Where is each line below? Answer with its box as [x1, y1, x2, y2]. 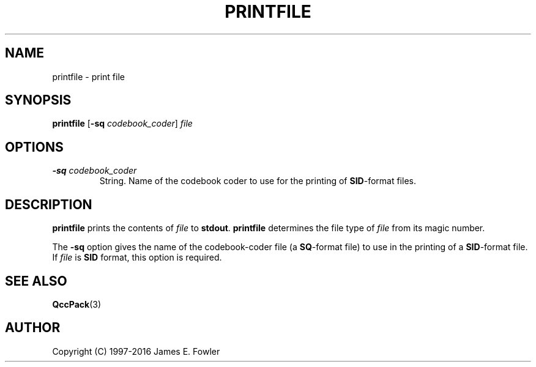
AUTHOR [5, 320, 61, 336]
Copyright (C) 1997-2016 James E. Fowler [52, 346, 220, 357]
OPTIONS [5, 139, 64, 155]
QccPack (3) [52, 298, 101, 310]
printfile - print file [52, 71, 125, 82]
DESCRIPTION [5, 196, 92, 212]
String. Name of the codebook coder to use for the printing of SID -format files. [99, 176, 416, 187]
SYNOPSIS [5, 92, 72, 108]
